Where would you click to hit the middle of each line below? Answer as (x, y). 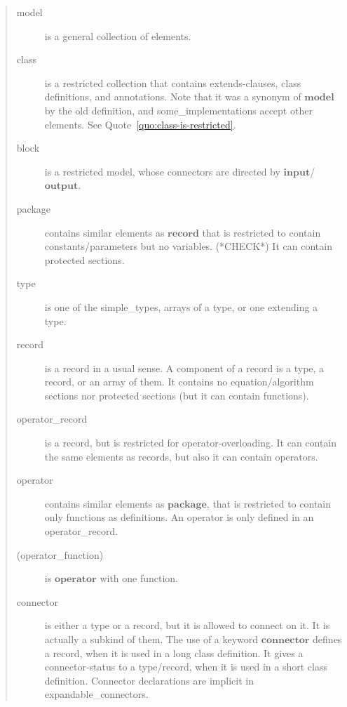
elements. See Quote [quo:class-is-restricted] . (140, 124)
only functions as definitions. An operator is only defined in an (179, 517)
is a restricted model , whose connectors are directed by (162, 171)
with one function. (139, 578)
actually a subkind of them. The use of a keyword (151, 639)
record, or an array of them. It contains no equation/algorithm (179, 382)
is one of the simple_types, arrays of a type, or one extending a (181, 306)
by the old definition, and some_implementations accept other (178, 110)
